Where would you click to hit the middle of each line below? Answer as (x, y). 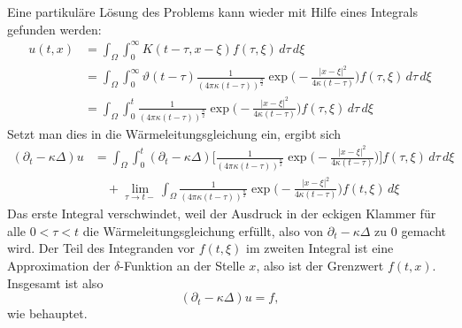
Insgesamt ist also (55, 282)
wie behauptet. (47, 313)
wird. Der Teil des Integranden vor (101, 248)
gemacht (423, 230)
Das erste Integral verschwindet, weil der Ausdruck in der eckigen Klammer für (222, 214)
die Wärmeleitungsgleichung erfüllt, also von (203, 230)
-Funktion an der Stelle (182, 266)
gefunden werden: (54, 29)
